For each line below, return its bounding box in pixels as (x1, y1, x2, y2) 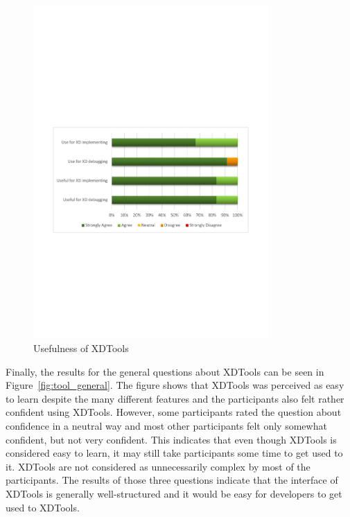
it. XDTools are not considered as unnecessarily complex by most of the (6, 459, 310, 473)
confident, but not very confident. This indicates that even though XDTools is (6, 432, 337, 446)
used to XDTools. (6, 500, 80, 514)
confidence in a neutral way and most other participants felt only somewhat (6, 418, 327, 432)
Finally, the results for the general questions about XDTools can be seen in (6, 364, 324, 378)
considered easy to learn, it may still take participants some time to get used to (6, 446, 343, 460)
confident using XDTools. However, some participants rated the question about (6, 405, 342, 419)
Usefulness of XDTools (33, 340, 129, 355)
